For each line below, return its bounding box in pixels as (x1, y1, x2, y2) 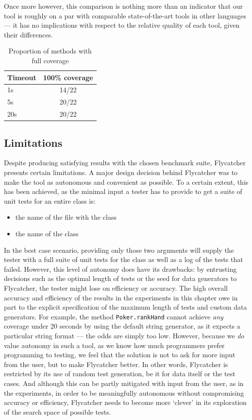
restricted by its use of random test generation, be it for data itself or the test (4, 368, 235, 379)
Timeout (7, 72, 36, 82)
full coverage (32, 55, 69, 65)
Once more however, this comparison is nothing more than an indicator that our (4, 1, 243, 11)
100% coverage (43, 72, 93, 82)
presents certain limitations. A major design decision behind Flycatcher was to (4, 167, 238, 177)
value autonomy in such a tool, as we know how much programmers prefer (4, 340, 225, 350)
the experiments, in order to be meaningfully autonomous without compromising (4, 387, 244, 398)
